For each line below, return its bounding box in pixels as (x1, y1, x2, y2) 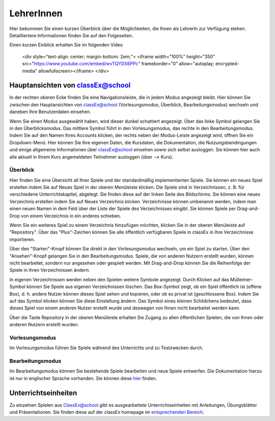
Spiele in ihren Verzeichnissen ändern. (9, 267, 90, 273)
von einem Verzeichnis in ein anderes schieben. (21, 213, 122, 219)
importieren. (9, 236, 35, 242)
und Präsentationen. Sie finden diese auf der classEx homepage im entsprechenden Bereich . (9, 409, 205, 415)
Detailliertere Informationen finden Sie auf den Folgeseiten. (9, 32, 133, 38)
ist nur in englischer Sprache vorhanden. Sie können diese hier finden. (9, 375, 157, 381)
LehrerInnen (9, 8, 63, 19)
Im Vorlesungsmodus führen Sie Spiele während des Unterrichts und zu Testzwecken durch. (9, 345, 204, 351)
